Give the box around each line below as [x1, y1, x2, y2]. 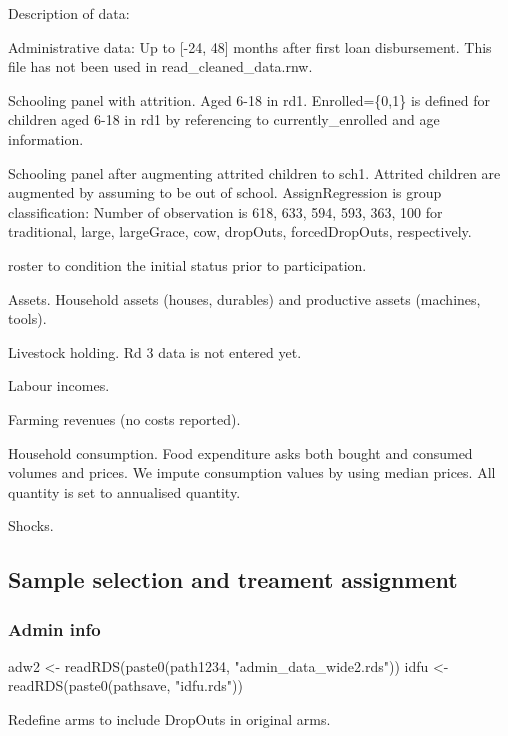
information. [8, 128, 84, 149]
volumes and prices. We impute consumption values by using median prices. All [8, 462, 496, 483]
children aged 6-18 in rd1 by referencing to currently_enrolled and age [8, 109, 440, 130]
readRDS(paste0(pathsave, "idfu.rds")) [8, 675, 243, 696]
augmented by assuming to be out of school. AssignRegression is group [8, 182, 442, 203]
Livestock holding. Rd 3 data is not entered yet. [8, 341, 302, 362]
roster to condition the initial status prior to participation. [8, 254, 367, 275]
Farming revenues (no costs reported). [8, 408, 241, 429]
